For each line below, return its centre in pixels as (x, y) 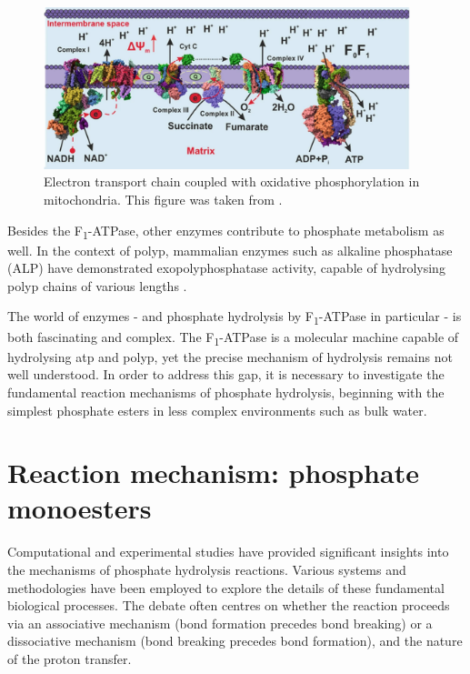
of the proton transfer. (70, 658)
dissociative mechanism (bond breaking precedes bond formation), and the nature (235, 641)
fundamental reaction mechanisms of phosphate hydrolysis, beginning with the (226, 392)
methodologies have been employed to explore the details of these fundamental (226, 587)
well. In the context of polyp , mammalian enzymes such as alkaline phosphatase (230, 250)
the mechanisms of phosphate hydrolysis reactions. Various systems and (207, 570)
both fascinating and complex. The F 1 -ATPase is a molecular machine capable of (233, 337)
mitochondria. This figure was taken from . (163, 199)
